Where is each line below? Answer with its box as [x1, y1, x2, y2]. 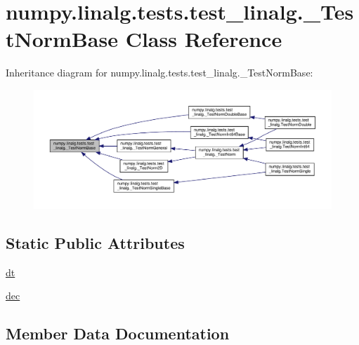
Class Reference [125, 25, 282, 53]
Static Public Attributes [6, 232, 185, 254]
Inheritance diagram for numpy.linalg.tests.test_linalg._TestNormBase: [6, 65, 313, 80]
